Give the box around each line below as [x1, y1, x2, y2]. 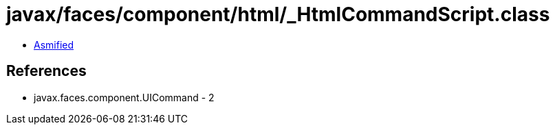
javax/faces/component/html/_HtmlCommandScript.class [6, 3, 550, 26]
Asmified [34, 38, 74, 51]
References [6, 62, 87, 80]
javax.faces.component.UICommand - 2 [34, 91, 215, 103]
